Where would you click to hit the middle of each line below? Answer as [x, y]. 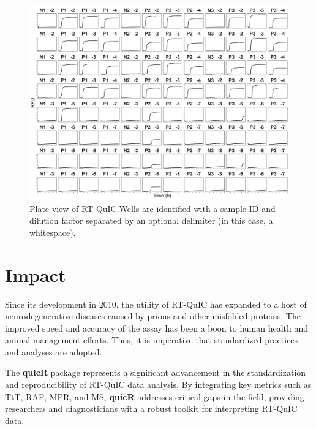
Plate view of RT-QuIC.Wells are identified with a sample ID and [152, 208]
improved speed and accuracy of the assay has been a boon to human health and [157, 328]
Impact [36, 274]
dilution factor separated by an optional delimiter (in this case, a [151, 220]
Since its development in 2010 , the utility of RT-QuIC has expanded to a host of [156, 304]
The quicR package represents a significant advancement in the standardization [156, 372]
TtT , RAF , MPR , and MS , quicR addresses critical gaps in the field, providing [155, 396]
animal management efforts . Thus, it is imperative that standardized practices [152, 340]
